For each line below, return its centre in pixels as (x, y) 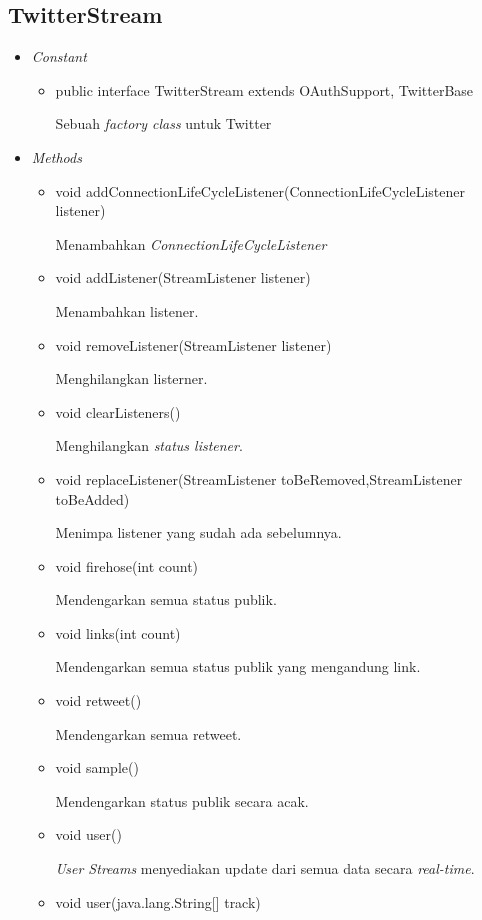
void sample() (97, 767)
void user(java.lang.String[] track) (158, 901)
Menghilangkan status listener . (149, 445)
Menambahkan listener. (127, 310)
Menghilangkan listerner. (131, 378)
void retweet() (98, 700)
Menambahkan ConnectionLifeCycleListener (191, 243)
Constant (59, 56)
